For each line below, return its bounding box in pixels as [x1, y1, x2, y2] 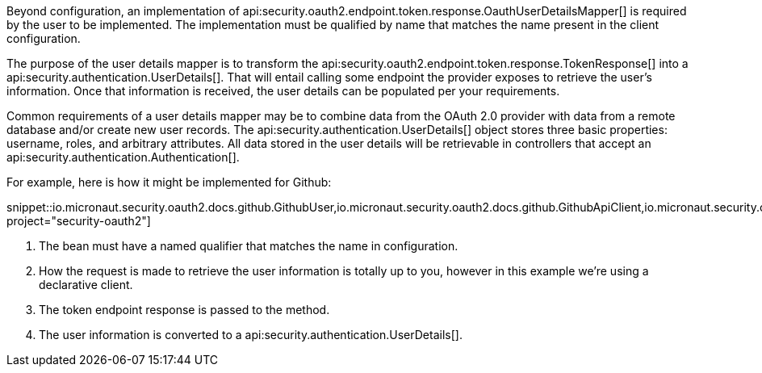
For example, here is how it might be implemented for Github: [6, 175, 332, 189]
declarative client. [39, 278, 133, 291]
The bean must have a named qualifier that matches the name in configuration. [39, 239, 458, 253]
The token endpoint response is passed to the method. [39, 303, 330, 316]
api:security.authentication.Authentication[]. [6, 150, 240, 164]
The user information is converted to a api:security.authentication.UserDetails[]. [39, 328, 463, 342]
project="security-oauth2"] [6, 214, 151, 228]
